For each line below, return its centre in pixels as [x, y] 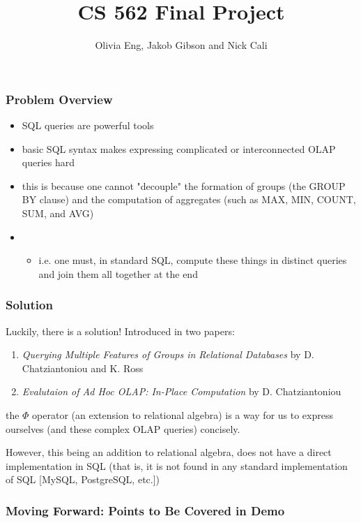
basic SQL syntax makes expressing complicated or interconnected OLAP [179, 148]
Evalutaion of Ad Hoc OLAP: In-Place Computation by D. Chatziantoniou [182, 391]
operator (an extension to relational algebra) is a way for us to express [183, 414]
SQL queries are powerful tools [88, 125]
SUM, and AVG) [58, 213]
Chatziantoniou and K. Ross [83, 368]
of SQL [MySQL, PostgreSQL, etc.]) [83, 479]
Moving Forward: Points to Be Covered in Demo [145, 510]
